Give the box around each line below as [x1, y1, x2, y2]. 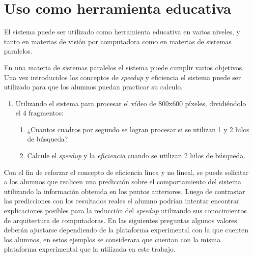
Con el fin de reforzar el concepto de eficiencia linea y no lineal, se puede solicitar [4, 167, 249, 177]
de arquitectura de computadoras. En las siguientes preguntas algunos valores [4, 215, 237, 225]
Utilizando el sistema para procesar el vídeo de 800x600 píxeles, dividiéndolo [15, 98, 246, 108]
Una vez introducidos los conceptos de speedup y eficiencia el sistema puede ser [4, 72, 241, 82]
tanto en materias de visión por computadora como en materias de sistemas [4, 36, 231, 46]
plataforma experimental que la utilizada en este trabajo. [4, 244, 176, 254]
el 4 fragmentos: [15, 108, 64, 118]
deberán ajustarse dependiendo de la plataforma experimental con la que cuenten [4, 225, 249, 235]
